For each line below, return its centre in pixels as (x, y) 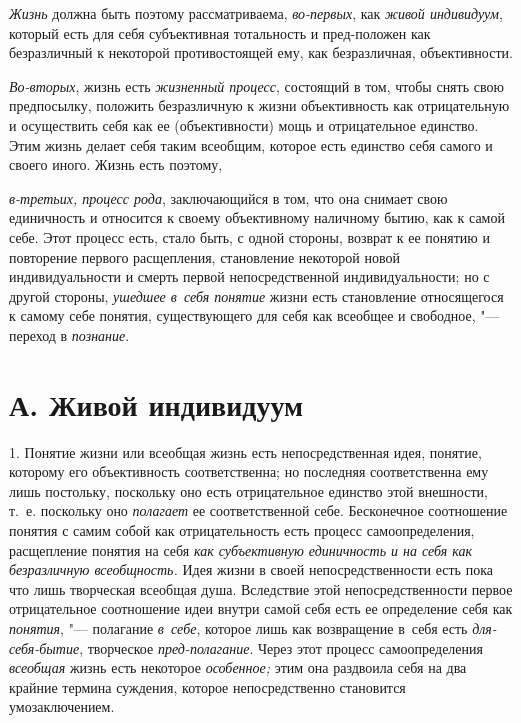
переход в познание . (69, 334)
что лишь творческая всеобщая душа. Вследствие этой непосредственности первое (261, 588)
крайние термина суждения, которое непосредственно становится (207, 686)
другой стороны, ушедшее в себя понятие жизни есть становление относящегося (256, 295)
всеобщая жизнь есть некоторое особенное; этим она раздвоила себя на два (238, 667)
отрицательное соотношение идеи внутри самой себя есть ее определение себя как (261, 608)
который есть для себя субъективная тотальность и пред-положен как (220, 32)
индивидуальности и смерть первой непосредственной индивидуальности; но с (249, 276)
